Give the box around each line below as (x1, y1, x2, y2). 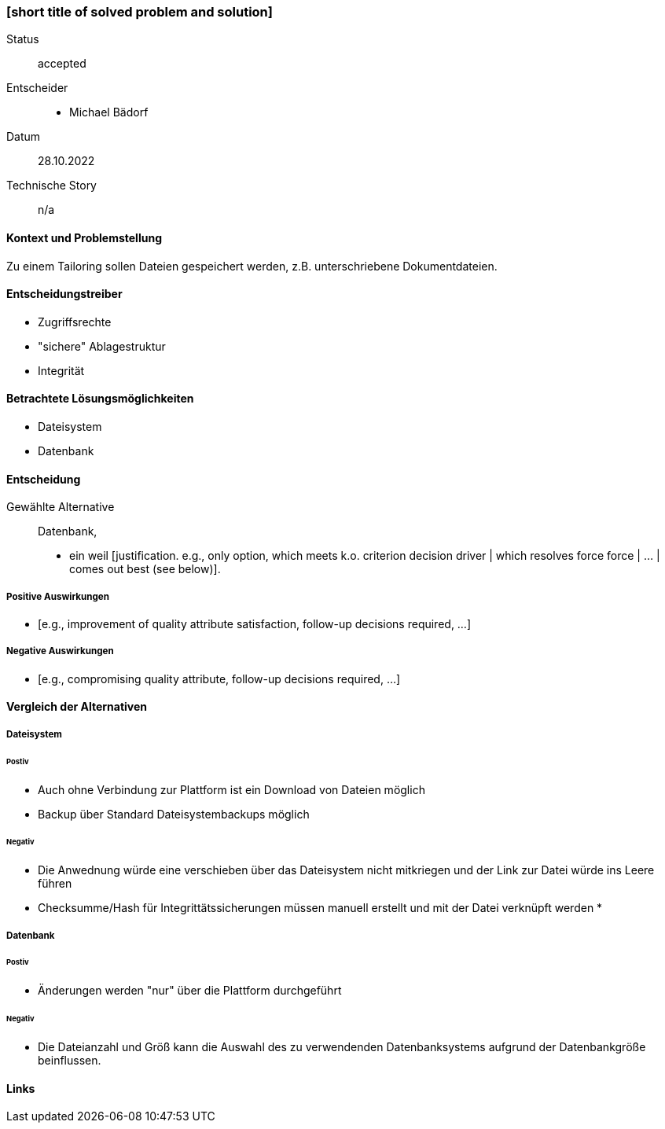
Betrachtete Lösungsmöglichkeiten (6, 392, 194, 406)
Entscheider (6, 81, 68, 95)
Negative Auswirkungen (6, 645, 114, 657)
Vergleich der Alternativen (6, 700, 148, 714)
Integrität (38, 363, 85, 377)
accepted (38, 57, 86, 71)
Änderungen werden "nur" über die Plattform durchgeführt (38, 984, 342, 998)
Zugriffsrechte (38, 314, 112, 329)
